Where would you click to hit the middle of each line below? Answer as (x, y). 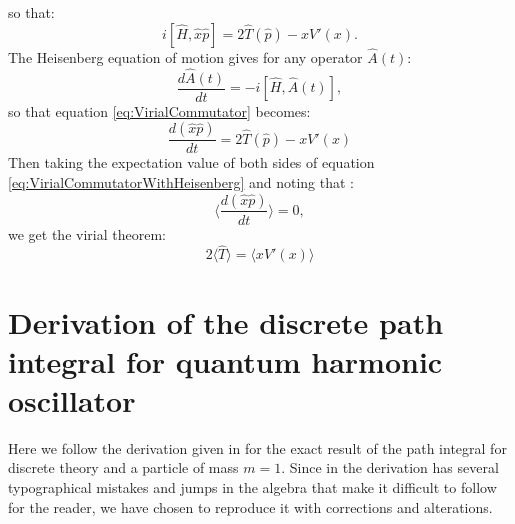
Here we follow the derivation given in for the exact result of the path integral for (257, 447)
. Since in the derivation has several (390, 467)
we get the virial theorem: (87, 233)
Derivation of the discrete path (226, 321)
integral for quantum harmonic (225, 360)
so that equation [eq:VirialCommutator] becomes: (159, 110)
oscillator (72, 399)
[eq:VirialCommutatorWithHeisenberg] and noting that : (181, 181)
